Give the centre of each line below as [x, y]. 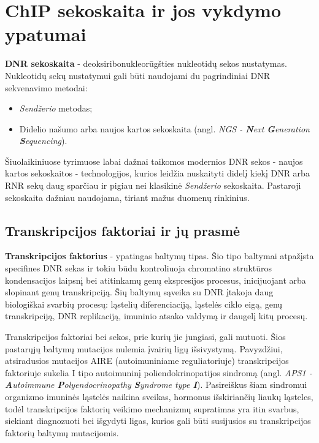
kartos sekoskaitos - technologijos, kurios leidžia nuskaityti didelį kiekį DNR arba [157, 173]
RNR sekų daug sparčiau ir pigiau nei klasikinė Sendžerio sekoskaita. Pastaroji [153, 185]
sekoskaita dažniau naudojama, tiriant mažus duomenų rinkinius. [127, 197]
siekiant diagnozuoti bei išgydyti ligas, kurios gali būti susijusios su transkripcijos [158, 421]
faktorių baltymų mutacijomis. [62, 432]
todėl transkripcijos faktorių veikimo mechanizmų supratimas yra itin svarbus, [152, 408]
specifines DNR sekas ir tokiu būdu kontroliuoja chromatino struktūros [139, 268]
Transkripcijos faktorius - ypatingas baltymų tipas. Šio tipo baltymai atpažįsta [159, 256]
